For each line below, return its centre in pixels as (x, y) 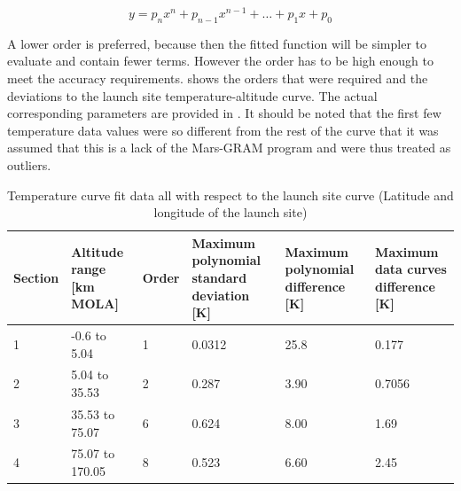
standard (219, 277)
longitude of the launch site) (230, 212)
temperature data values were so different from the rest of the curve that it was (223, 130)
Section (36, 277)
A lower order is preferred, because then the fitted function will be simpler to (217, 43)
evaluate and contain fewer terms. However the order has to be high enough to (220, 61)
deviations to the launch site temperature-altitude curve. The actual (192, 95)
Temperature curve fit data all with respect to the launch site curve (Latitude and (230, 195)
